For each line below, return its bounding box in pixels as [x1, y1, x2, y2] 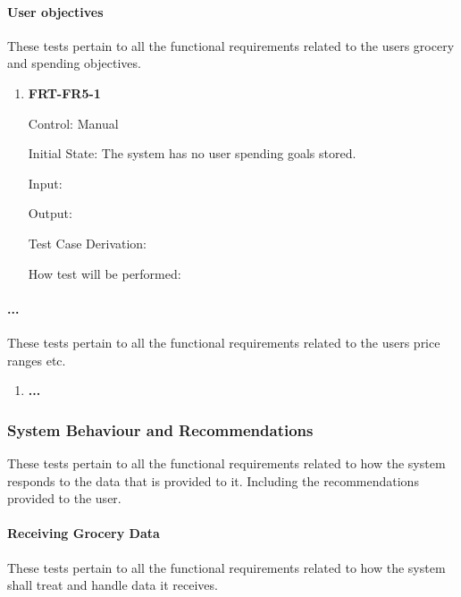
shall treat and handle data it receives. [7, 576, 218, 594]
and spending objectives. [7, 54, 141, 72]
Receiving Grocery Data [7, 524, 160, 542]
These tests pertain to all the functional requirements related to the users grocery [7, 36, 455, 55]
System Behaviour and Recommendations [7, 418, 314, 441]
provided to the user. [7, 489, 122, 508]
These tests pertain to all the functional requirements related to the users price [7, 332, 440, 351]
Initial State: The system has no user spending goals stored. [28, 144, 356, 163]
